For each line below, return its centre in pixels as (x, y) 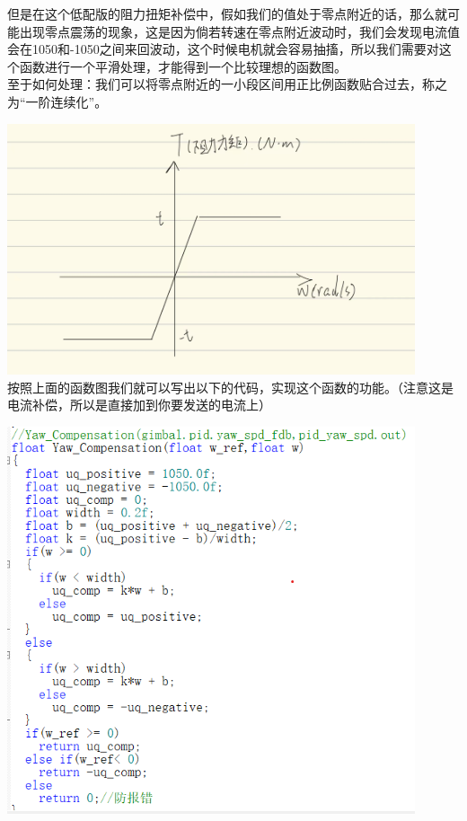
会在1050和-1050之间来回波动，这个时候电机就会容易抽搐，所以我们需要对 (223, 49)
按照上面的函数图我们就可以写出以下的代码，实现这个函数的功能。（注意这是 (230, 387)
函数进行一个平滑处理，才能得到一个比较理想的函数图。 (183, 66)
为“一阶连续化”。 (57, 101)
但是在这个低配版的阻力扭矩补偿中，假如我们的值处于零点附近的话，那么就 (227, 13)
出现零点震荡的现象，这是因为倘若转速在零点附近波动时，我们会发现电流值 (239, 31)
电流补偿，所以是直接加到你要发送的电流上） (139, 405)
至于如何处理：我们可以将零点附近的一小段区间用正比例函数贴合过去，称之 (227, 84)
